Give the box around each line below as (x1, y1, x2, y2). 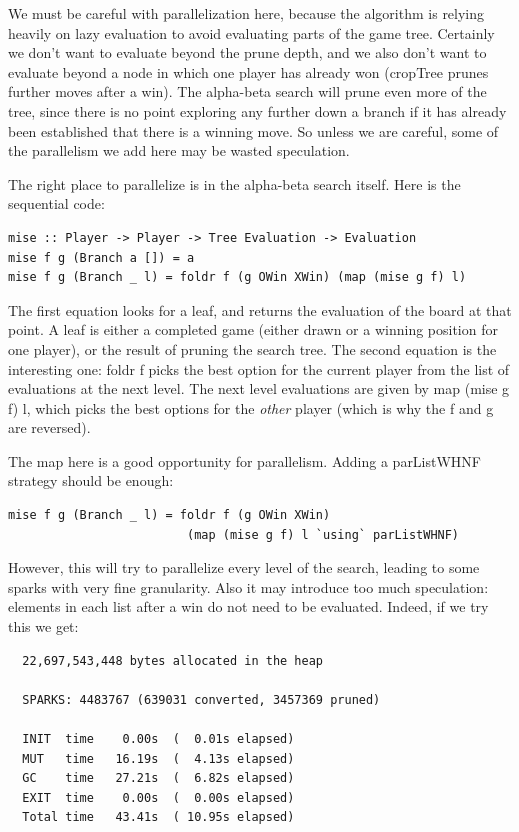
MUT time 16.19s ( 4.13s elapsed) (22, 751, 295, 766)
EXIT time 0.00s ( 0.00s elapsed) (22, 790, 295, 805)
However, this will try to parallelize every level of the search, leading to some (8, 557, 480, 578)
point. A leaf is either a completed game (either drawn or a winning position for (8, 319, 498, 340)
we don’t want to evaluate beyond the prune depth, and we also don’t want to (8, 42, 487, 63)
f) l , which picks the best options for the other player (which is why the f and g (8, 397, 494, 418)
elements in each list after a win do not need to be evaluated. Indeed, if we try (8, 596, 489, 617)
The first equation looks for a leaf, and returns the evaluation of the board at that (8, 299, 512, 320)
